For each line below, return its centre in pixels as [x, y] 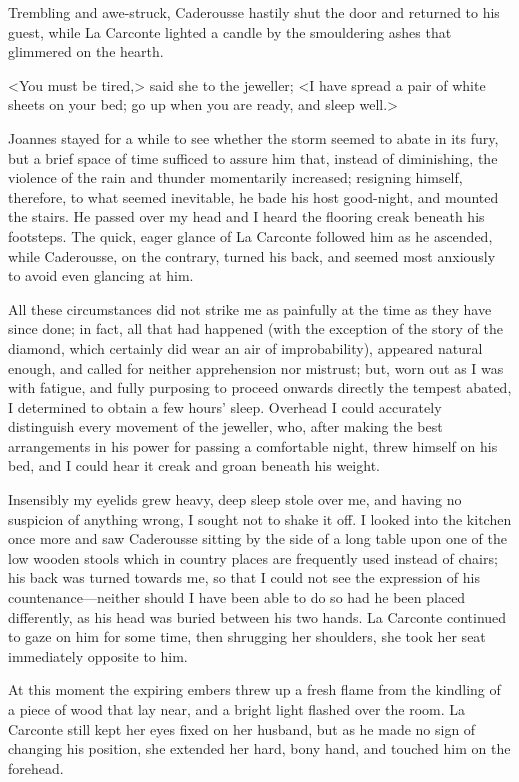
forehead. [36, 767]
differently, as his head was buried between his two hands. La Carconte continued [257, 616]
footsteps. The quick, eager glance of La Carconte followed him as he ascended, [250, 235]
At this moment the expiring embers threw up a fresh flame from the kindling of [254, 689]
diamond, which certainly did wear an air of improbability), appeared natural [245, 347]
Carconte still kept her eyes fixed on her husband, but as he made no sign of [242, 728]
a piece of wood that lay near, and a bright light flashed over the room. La [236, 709]
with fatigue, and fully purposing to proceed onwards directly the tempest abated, [260, 387]
